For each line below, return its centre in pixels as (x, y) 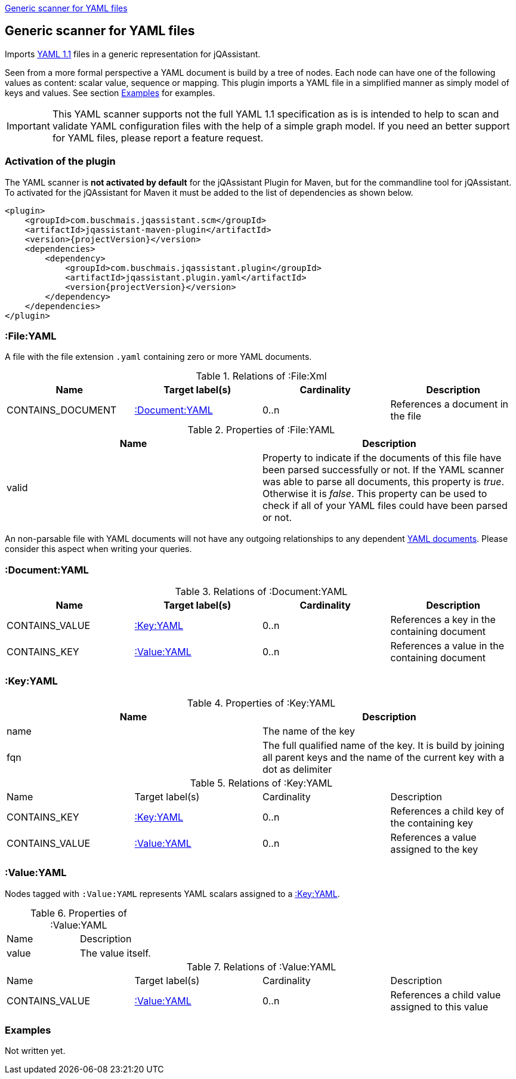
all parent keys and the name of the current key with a (384, 757)
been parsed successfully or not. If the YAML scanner (383, 470)
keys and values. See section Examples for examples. (110, 93)
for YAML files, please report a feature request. (158, 138)
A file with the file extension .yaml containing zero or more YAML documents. (158, 357)
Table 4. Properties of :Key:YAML (261, 703)
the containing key (432, 823)
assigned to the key (434, 849)
